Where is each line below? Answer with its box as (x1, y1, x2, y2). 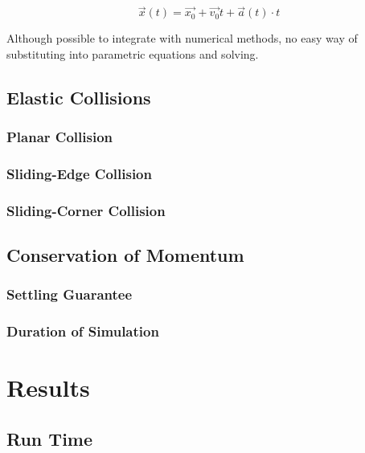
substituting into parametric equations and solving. (6, 45, 259, 62)
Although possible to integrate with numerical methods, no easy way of (6, 30, 358, 47)
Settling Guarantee (6, 284, 133, 304)
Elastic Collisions (6, 84, 151, 109)
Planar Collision (6, 127, 113, 147)
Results (6, 371, 90, 404)
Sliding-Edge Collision (6, 163, 152, 183)
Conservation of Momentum (6, 243, 244, 267)
